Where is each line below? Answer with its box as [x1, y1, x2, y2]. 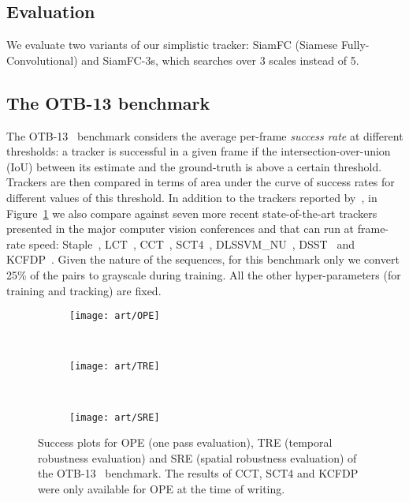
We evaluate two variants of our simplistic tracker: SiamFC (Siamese [6, 36, 338, 53]
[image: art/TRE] [69, 361, 160, 373]
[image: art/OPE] [69, 310, 160, 322]
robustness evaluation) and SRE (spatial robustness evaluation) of [38, 449, 357, 466]
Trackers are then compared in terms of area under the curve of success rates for [6, 174, 395, 190]
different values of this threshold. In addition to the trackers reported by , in [6, 189, 377, 205]
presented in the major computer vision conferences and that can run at [6, 220, 355, 237]
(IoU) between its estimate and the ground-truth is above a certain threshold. [6, 158, 382, 174]
